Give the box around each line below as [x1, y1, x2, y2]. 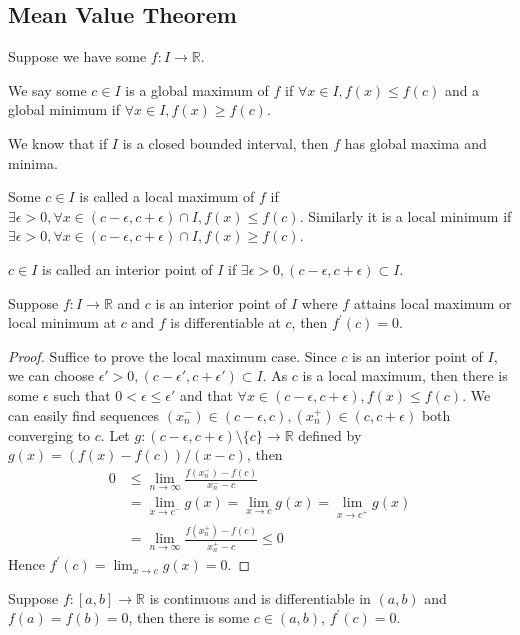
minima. [8, 152, 58, 173]
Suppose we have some [8, 46, 147, 67]
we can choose [8, 365, 94, 386]
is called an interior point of [41, 258, 213, 279]
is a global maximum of [125, 79, 269, 100]
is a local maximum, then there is [302, 365, 508, 386]
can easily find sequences [8, 404, 160, 425]
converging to [8, 424, 91, 445]
